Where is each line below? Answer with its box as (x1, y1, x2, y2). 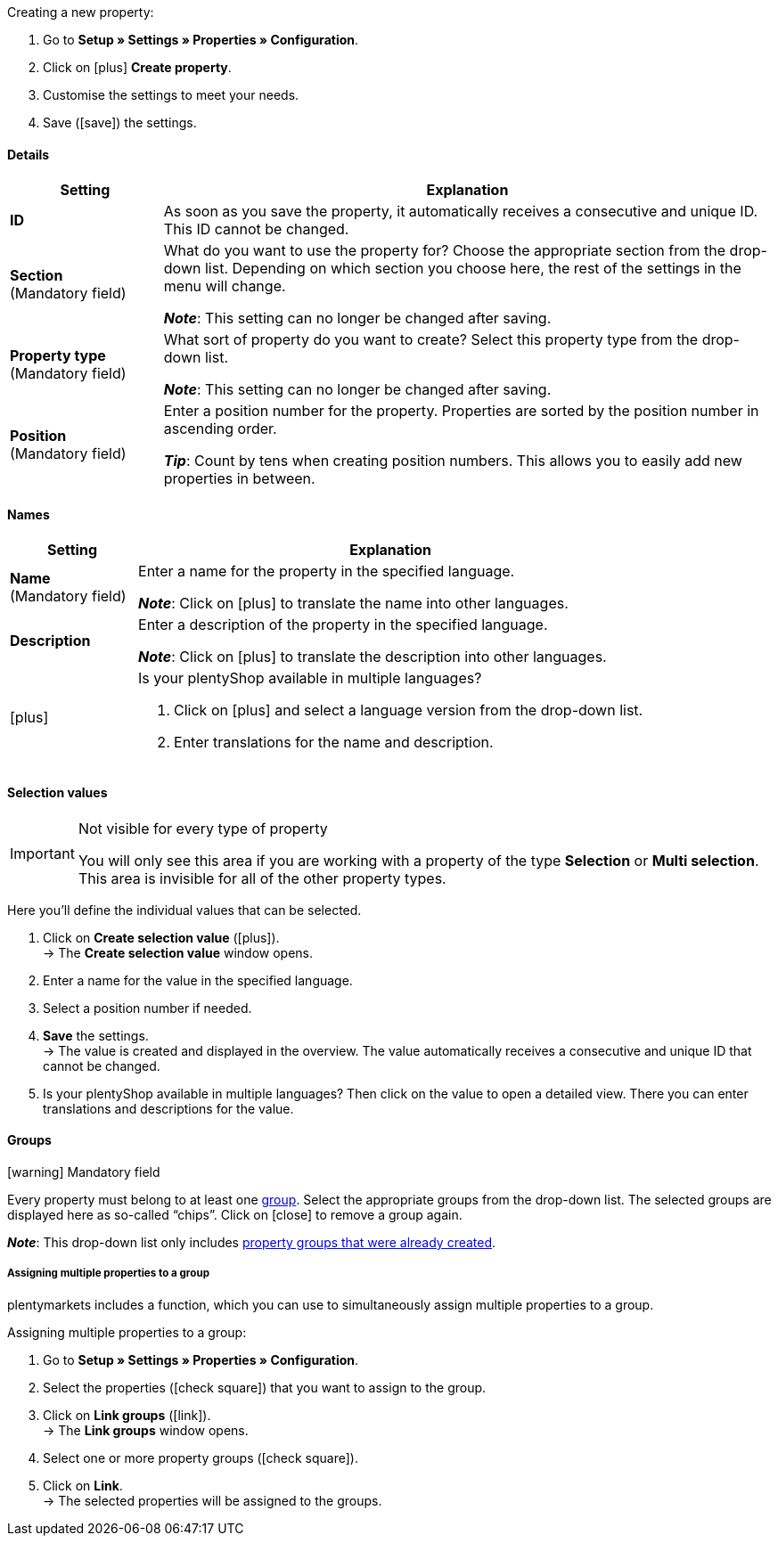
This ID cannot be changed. (163, 220, 349, 239)
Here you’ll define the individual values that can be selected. (7, 902, 362, 918)
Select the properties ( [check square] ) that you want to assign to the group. (43, 1379, 487, 1395)
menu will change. (163, 277, 286, 296)
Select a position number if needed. (43, 1000, 252, 1016)
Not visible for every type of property (78, 819, 328, 837)
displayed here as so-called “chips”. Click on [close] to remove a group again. (7, 1206, 463, 1222)
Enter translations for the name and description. (174, 733, 494, 752)
